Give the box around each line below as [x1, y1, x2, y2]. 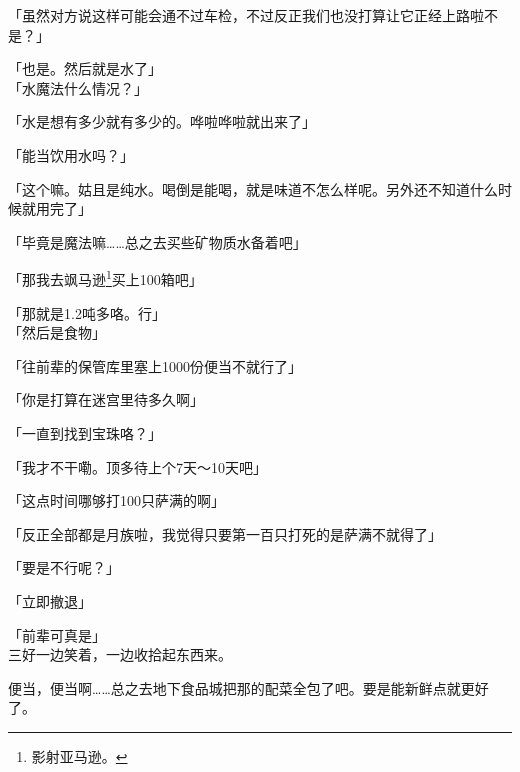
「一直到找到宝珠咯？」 [8, 422, 162, 443]
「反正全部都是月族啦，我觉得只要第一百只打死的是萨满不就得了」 [8, 523, 442, 544]
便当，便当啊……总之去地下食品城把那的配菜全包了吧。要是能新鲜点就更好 [8, 677, 489, 698]
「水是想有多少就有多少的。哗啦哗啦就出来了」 [8, 111, 316, 132]
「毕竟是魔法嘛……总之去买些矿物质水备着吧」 [8, 231, 307, 252]
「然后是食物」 [8, 322, 106, 343]
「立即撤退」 [8, 590, 92, 611]
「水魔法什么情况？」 [8, 77, 148, 98]
